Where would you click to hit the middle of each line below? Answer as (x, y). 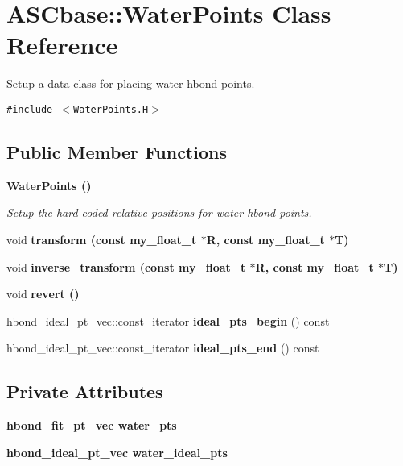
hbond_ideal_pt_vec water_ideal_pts (117, 452)
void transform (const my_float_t (102, 239)
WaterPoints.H (111, 109)
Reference (62, 45)
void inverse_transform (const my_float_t (126, 266)
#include (30, 109)
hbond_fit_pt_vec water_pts (92, 425)
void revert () (43, 294)
